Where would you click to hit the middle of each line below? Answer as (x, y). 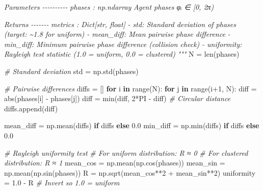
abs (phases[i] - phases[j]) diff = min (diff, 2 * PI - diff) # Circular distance (117, 98)
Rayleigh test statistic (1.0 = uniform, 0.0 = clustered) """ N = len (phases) (122, 54)
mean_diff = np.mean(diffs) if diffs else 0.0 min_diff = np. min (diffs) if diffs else (132, 125)
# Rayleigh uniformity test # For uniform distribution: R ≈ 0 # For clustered (126, 152)
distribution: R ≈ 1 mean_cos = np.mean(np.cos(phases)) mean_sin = (115, 163)
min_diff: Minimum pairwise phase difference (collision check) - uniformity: (123, 44)
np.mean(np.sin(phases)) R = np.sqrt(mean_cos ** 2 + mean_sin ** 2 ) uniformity (130, 172)
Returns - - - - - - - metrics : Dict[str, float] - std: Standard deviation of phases (120, 24)
